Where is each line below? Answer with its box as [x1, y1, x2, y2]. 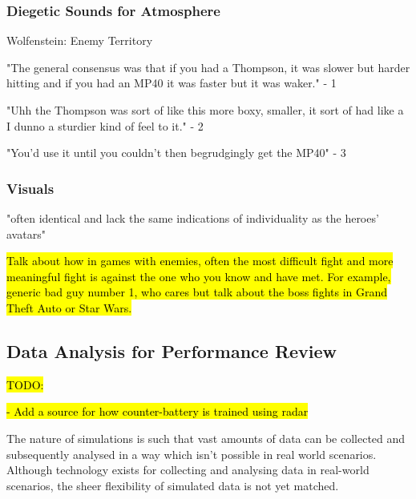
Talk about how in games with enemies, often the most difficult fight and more [6, 252, 394, 269]
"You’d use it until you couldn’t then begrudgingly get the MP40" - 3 [6, 144, 346, 161]
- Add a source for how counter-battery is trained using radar [6, 403, 309, 420]
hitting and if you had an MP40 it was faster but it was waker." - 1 [6, 74, 337, 91]
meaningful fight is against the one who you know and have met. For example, [6, 268, 391, 284]
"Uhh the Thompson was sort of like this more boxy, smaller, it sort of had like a [6, 102, 404, 118]
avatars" [6, 225, 46, 242]
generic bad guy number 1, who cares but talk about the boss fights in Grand [6, 284, 388, 300]
